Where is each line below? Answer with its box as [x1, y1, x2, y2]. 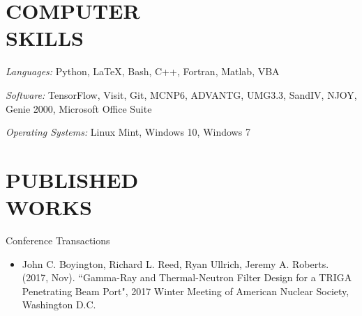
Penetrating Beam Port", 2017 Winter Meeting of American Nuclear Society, [22, 283, 349, 298]
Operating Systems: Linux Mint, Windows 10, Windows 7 [6, 125, 250, 139]
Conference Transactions [6, 233, 110, 247]
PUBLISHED [6, 165, 139, 193]
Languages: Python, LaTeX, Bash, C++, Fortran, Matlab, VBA [6, 64, 280, 79]
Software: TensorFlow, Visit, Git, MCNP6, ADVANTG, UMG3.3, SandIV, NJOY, [6, 87, 357, 102]
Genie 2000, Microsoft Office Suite [6, 101, 152, 116]
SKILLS [6, 24, 84, 52]
